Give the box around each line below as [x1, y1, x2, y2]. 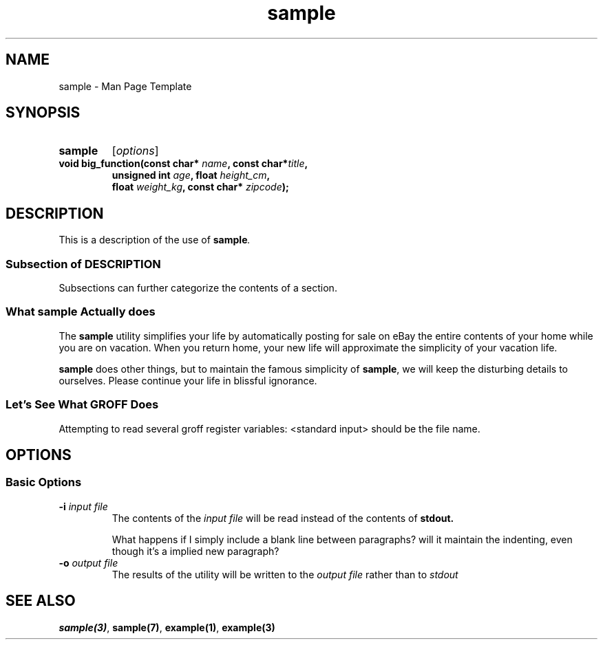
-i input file [59, 500, 108, 512]
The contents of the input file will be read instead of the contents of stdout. [112, 512, 454, 524]
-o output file [59, 556, 118, 569]
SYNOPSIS [6, 104, 81, 122]
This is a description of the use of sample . [59, 234, 251, 246]
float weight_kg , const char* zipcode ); [112, 181, 289, 193]
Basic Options [6, 475, 82, 490]
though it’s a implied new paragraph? [112, 545, 279, 557]
